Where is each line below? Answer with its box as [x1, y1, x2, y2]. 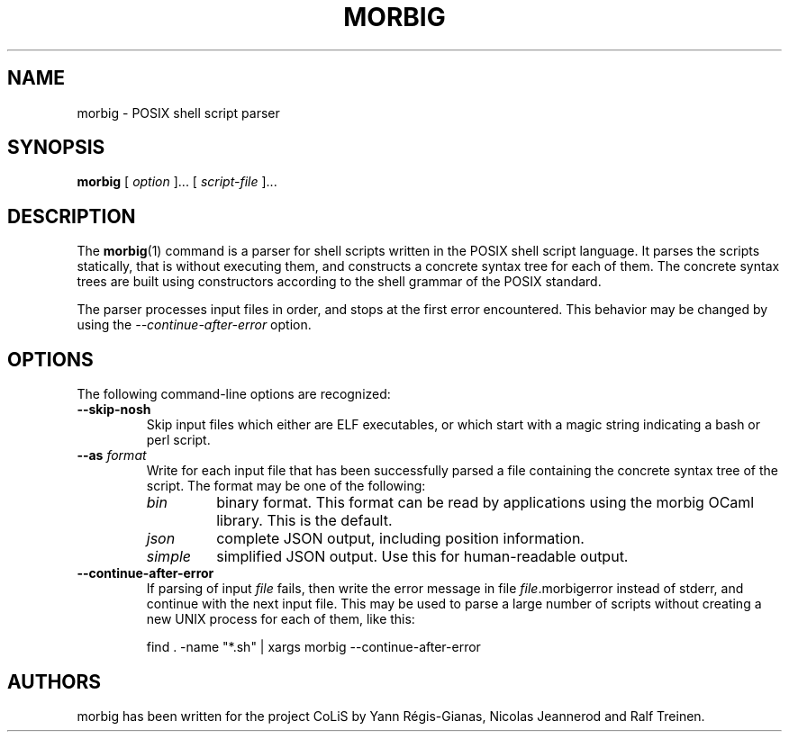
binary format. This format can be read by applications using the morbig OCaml [216, 493, 755, 512]
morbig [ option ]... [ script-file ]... [77, 174, 277, 190]
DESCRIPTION [7, 204, 136, 228]
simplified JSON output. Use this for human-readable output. [216, 547, 629, 566]
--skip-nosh [77, 401, 151, 418]
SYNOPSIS [7, 136, 105, 159]
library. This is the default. [216, 511, 393, 530]
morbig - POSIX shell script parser [77, 104, 280, 121]
